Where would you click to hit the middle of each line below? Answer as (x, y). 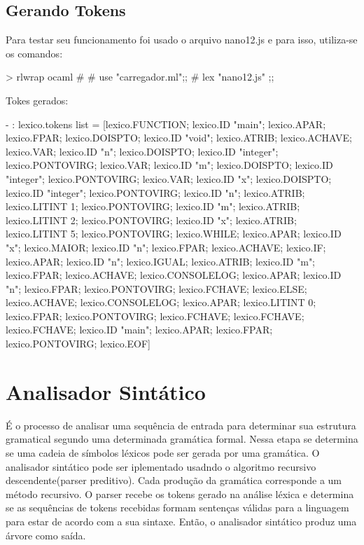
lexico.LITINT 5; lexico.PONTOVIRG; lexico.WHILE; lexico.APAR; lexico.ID (174, 234)
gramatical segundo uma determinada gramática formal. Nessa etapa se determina (182, 439)
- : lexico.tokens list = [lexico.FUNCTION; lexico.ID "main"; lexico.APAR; (166, 124)
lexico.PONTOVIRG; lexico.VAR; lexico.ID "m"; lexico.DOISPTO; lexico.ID (169, 165)
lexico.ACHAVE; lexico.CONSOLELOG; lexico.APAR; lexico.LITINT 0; (161, 302)
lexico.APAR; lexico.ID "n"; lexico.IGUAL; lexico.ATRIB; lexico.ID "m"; (161, 261)
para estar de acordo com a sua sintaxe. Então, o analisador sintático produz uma (181, 521)
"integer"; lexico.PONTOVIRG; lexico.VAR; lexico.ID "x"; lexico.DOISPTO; (169, 178)
